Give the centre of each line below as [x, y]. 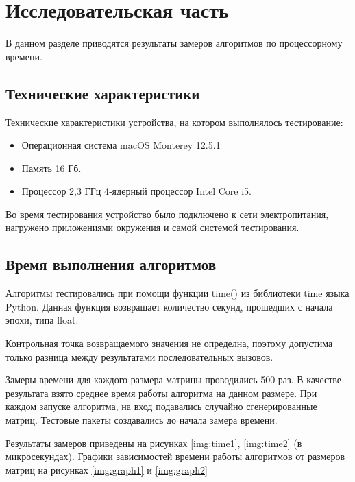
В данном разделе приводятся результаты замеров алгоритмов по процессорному [174, 43]
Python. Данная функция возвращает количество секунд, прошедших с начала [169, 306]
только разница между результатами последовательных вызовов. [139, 356]
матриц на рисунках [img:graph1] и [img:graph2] [107, 469]
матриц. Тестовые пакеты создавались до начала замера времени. [142, 420]
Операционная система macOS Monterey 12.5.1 [121, 145]
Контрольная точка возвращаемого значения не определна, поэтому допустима [169, 343]
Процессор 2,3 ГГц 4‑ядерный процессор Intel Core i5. [136, 191]
